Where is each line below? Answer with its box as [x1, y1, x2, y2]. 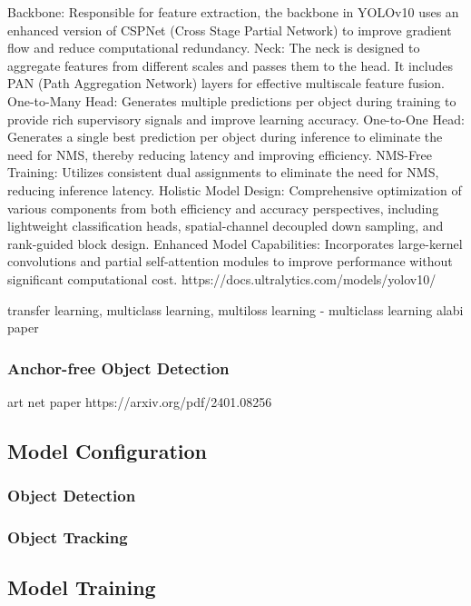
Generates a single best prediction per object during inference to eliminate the [7, 127, 443, 146]
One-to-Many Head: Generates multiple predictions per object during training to [7, 91, 456, 110]
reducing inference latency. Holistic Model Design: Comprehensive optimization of [7, 180, 462, 199]
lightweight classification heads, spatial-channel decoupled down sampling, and [7, 216, 444, 235]
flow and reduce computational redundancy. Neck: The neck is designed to [7, 38, 420, 57]
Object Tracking [7, 526, 128, 549]
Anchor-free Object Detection [7, 356, 230, 379]
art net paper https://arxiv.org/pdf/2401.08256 [7, 392, 272, 411]
